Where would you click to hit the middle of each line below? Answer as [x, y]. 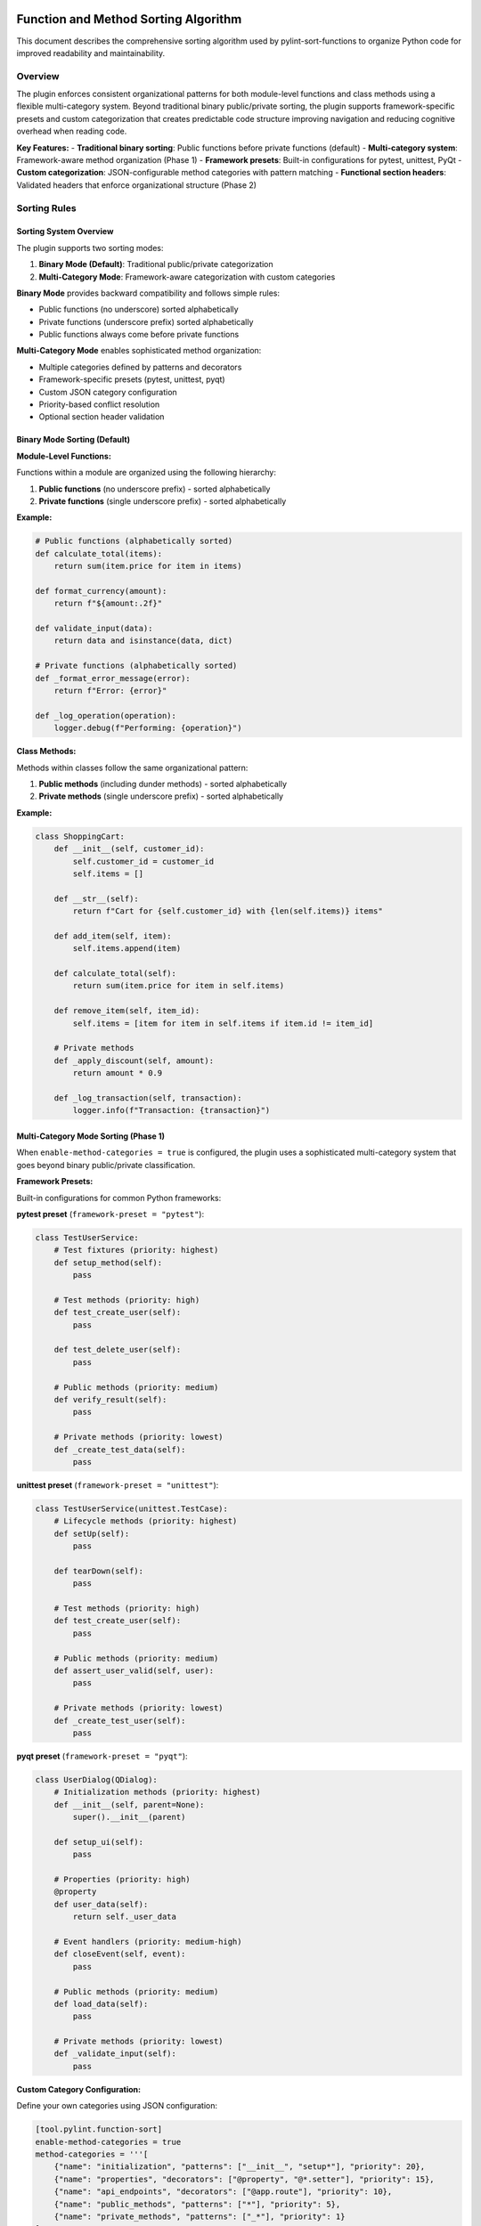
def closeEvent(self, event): [120, 1954]
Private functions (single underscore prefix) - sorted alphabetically [163, 501]
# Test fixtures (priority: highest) [136, 1250]
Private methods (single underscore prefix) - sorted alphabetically [161, 796]
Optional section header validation [102, 417]
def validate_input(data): [94, 629]
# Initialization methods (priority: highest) [158, 1792]
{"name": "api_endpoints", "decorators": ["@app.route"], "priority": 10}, [223, 2192]
